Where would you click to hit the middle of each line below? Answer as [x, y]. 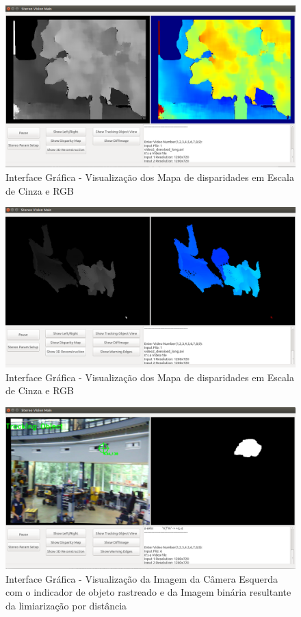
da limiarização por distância [66, 605]
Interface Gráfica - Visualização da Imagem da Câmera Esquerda [142, 578]
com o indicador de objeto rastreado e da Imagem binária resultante [148, 592]
